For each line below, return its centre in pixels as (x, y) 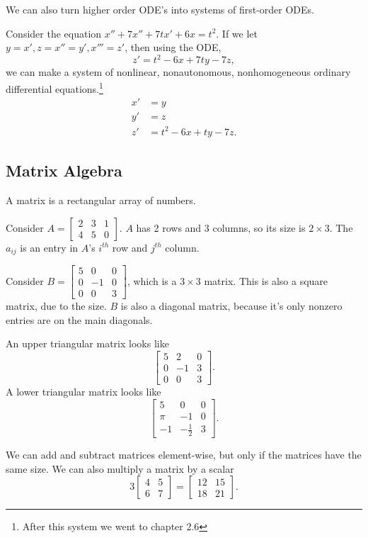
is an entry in (49, 247)
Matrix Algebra (64, 170)
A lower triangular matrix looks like (84, 391)
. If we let (237, 33)
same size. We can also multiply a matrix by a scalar (120, 468)
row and (130, 247)
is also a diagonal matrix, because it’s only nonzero (231, 306)
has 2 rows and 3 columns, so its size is (221, 227)
